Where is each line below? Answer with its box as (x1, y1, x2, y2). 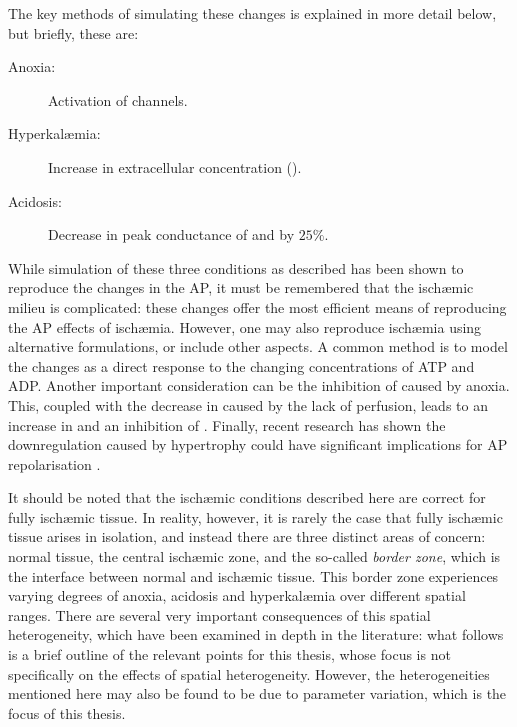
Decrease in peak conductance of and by (48, 224, 295, 245)
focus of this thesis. (8, 702, 126, 723)
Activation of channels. (48, 89, 188, 110)
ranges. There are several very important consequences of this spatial (8, 604, 431, 625)
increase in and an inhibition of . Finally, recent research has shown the (8, 414, 446, 435)
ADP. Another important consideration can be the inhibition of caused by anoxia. (8, 375, 510, 396)
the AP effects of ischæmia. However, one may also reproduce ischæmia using (8, 316, 482, 337)
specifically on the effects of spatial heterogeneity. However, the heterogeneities (8, 663, 490, 684)
